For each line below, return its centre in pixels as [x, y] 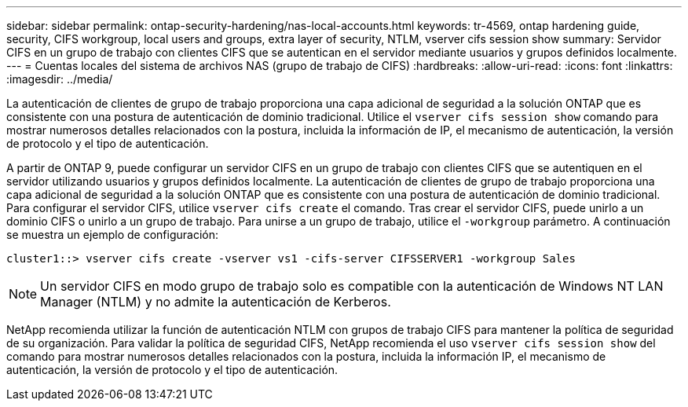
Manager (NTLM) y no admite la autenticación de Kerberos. [216, 302]
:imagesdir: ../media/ [60, 79]
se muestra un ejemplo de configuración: [112, 235]
